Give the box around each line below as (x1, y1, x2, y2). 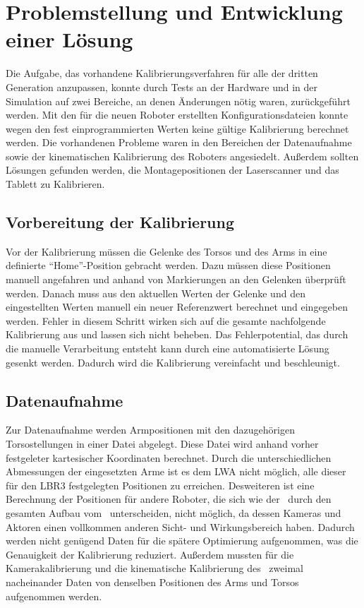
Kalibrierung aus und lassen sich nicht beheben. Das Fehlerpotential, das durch (6, 327, 348, 342)
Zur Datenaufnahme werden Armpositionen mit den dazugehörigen (6, 422, 295, 437)
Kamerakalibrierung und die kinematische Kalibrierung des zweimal (6, 561, 303, 576)
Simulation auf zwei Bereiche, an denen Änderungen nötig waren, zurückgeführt (6, 93, 351, 108)
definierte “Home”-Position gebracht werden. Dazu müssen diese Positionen (6, 258, 331, 273)
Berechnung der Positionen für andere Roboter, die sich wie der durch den (6, 491, 332, 506)
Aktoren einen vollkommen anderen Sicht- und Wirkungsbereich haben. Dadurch (6, 519, 355, 534)
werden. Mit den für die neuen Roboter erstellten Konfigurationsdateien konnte (6, 107, 348, 122)
